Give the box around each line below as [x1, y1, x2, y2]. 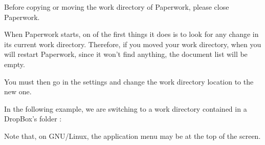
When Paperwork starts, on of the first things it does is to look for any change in [4, 29, 259, 39]
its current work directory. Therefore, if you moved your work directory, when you [4, 38, 261, 49]
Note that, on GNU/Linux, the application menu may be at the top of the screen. [4, 130, 261, 141]
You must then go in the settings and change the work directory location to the [4, 76, 254, 87]
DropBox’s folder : [4, 113, 62, 124]
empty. [4, 58, 25, 69]
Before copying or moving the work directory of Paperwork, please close [4, 2, 229, 12]
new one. [4, 86, 32, 97]
